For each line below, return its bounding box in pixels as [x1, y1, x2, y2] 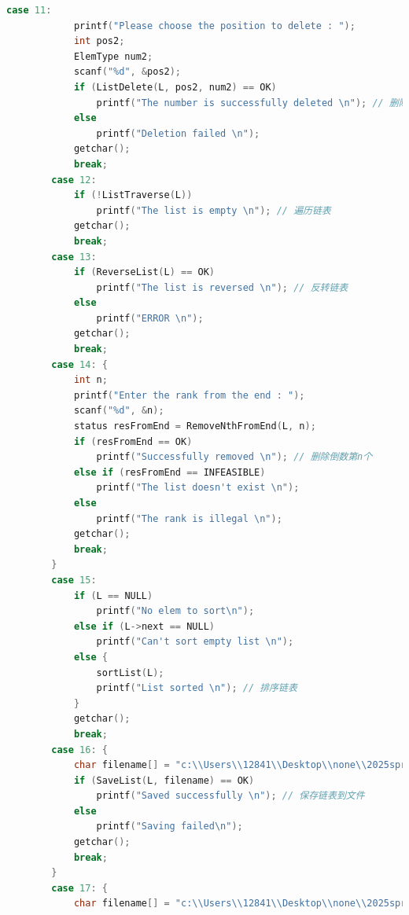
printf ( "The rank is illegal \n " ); [96, 513, 282, 524]
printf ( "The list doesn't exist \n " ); [96, 482, 300, 494]
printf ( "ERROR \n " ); [96, 312, 204, 324]
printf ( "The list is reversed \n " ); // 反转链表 [96, 281, 348, 293]
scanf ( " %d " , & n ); [73, 405, 164, 417]
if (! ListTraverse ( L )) [73, 189, 193, 201]
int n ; [73, 374, 108, 386]
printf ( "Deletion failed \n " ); [96, 127, 260, 139]
